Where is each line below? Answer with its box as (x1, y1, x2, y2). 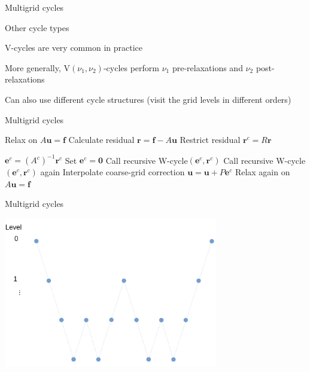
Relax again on (235, 166, 290, 178)
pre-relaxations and (172, 61, 243, 74)
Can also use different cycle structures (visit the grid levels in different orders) (5, 93, 291, 105)
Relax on (5, 133, 38, 146)
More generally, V (5, 61, 70, 74)
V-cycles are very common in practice (5, 41, 142, 54)
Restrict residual (180, 133, 241, 146)
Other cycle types (5, 21, 69, 33)
